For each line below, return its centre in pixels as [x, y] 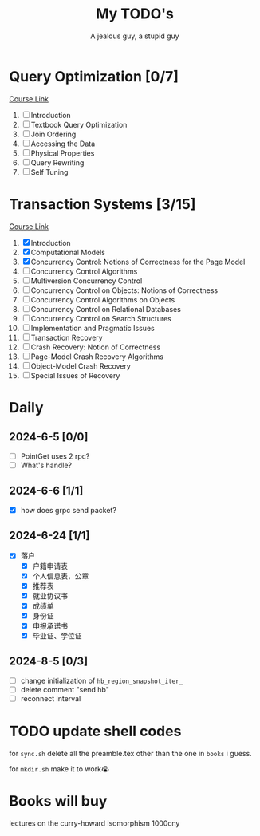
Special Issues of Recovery [75, 375]
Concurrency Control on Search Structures [101, 318]
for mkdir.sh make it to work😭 [59, 769]
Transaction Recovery [67, 337]
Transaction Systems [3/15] [102, 204]
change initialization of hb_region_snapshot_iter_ [102, 680]
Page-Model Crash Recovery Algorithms [97, 357]
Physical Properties [63, 153]
